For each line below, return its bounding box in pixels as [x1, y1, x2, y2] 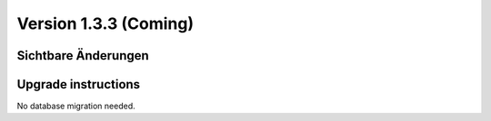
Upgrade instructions [16, 77, 141, 92]
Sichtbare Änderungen [16, 48, 149, 63]
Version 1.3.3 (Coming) [16, 14, 195, 33]
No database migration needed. [16, 100, 135, 112]
